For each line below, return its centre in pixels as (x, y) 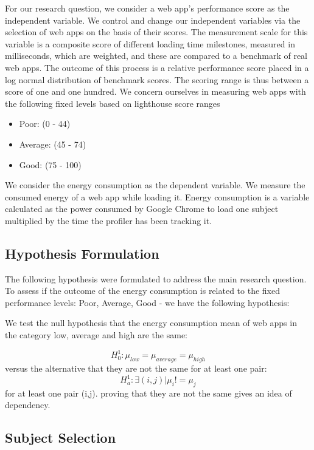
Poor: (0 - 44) (45, 124)
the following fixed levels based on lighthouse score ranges (113, 103)
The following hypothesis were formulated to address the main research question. (156, 278)
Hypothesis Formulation (82, 253)
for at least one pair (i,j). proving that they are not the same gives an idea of (148, 393)
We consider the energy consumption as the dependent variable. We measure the (155, 185)
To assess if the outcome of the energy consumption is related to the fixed (142, 291)
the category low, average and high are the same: (96, 335)
